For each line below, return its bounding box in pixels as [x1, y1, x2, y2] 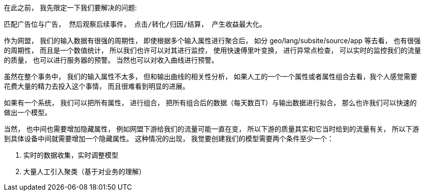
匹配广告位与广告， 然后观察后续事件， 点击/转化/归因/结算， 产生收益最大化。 [4, 20, 266, 28]
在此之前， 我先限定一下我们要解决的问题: [4, 3, 137, 12]
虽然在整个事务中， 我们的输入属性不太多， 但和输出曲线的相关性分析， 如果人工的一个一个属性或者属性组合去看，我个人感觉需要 [4, 72, 417, 81]
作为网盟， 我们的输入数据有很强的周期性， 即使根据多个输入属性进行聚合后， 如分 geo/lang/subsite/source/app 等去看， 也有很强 [4, 36, 421, 45]
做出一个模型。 [4, 108, 51, 116]
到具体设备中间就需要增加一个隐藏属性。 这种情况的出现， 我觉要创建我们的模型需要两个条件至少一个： [4, 134, 334, 143]
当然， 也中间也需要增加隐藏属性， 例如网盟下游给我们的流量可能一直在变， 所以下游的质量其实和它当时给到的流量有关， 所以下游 [4, 125, 419, 133]
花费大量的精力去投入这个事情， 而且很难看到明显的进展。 [4, 82, 189, 90]
